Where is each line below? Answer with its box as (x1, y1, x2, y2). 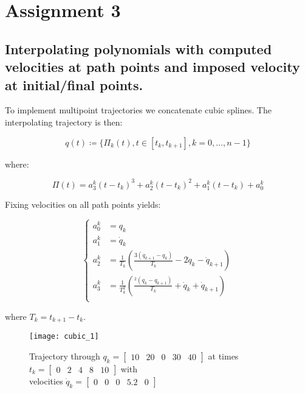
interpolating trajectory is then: (5, 115, 123, 128)
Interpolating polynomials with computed (5, 39, 272, 58)
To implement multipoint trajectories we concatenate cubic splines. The (5, 104, 272, 116)
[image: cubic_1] (29, 332, 99, 341)
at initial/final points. (5, 75, 143, 94)
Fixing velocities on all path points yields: (5, 197, 161, 210)
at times (208, 349, 239, 362)
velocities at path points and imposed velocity (5, 57, 300, 76)
